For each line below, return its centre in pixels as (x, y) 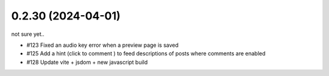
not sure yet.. (28, 34)
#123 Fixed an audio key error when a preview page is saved (103, 45)
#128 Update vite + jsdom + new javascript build (87, 62)
